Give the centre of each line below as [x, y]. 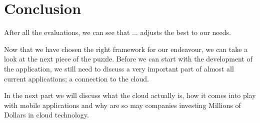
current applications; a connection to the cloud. [76, 78]
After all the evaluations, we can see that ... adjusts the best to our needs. [117, 32]
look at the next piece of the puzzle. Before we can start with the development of [128, 59]
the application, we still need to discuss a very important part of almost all [119, 68]
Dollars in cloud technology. [46, 115]
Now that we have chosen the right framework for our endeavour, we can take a [126, 49]
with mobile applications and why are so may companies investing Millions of [122, 105]
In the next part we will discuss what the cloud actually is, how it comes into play [130, 95]
